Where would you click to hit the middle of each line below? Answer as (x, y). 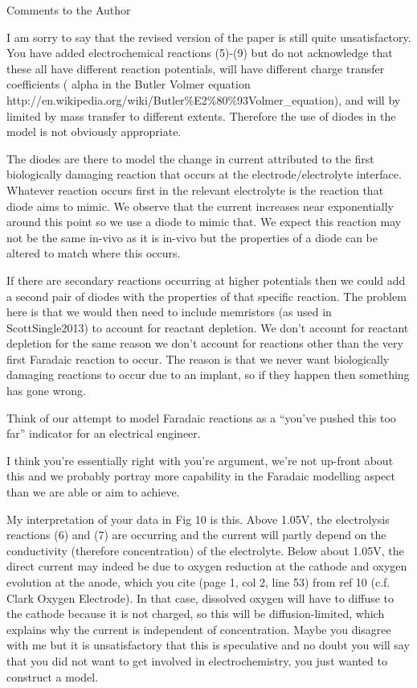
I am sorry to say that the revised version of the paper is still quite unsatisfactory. (209, 37)
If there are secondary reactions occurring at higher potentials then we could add (206, 280)
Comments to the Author (69, 10)
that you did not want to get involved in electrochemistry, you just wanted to (197, 660)
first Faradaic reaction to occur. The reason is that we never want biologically (198, 358)
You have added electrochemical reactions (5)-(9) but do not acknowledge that (200, 53)
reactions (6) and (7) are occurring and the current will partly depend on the (196, 535)
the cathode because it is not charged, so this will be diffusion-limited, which (196, 614)
